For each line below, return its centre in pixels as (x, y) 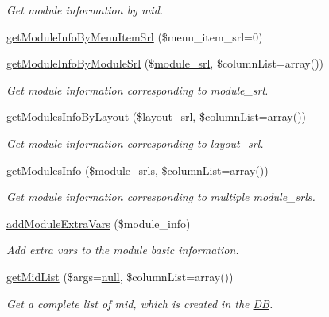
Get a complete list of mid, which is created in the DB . (140, 303)
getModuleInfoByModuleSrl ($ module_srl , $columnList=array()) (165, 63)
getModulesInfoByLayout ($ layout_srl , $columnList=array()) (157, 116)
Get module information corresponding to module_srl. (137, 89)
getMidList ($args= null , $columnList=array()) (120, 276)
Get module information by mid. (85, 10)
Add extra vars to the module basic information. (123, 250)
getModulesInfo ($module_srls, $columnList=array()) (137, 170)
